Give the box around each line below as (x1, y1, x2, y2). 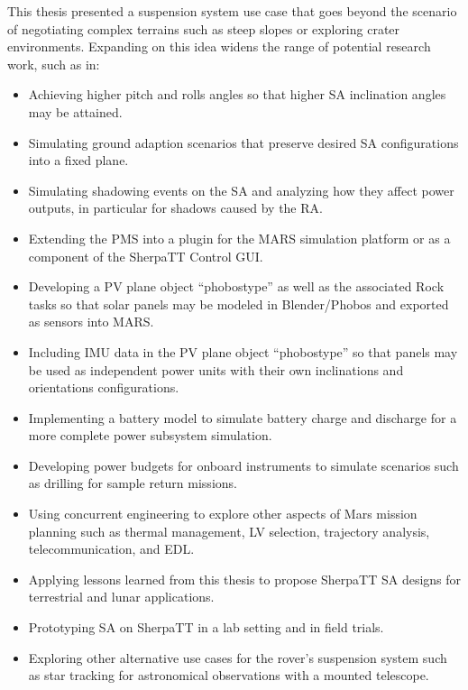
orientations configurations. (28, 378, 179, 397)
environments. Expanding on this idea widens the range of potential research (7, 37, 431, 56)
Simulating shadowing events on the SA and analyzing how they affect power (28, 180, 454, 199)
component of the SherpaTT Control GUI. (28, 246, 263, 265)
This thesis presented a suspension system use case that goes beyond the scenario (7, 2, 457, 20)
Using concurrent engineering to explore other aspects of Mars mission (28, 504, 418, 523)
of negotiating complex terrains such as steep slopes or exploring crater (7, 19, 400, 38)
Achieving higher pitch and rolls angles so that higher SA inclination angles (28, 85, 446, 104)
